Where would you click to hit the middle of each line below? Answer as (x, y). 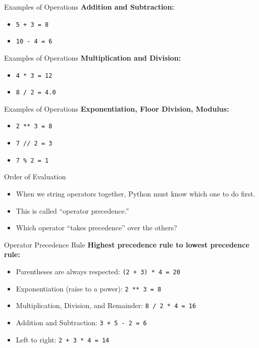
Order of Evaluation (35, 177)
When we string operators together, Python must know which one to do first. (136, 193)
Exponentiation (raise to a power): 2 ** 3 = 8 (89, 288)
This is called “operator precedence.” (72, 210)
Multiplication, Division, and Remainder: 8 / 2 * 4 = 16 (106, 305)
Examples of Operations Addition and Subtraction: (89, 7)
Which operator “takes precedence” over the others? (96, 228)
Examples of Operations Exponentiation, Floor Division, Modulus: (117, 108)
